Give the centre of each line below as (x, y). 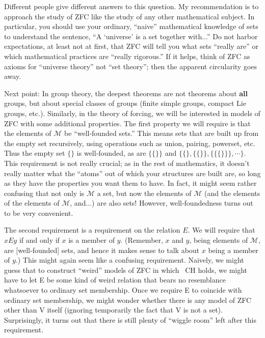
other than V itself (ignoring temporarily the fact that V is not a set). (113, 310)
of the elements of (32, 203)
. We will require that (221, 230)
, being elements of (219, 240)
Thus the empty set (35, 153)
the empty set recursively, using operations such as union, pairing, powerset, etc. (130, 143)
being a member (233, 250)
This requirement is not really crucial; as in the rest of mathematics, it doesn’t (127, 163)
